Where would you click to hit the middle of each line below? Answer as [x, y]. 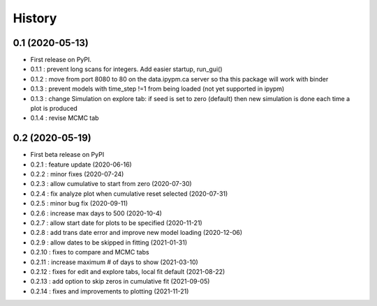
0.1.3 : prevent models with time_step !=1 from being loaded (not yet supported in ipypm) [157, 89]
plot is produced [54, 109]
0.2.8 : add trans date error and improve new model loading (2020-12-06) [136, 233]
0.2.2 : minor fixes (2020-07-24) [77, 174]
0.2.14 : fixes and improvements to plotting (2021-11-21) [110, 291]
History [35, 18]
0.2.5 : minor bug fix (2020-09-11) [79, 204]
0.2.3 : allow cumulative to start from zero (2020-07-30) [111, 184]
